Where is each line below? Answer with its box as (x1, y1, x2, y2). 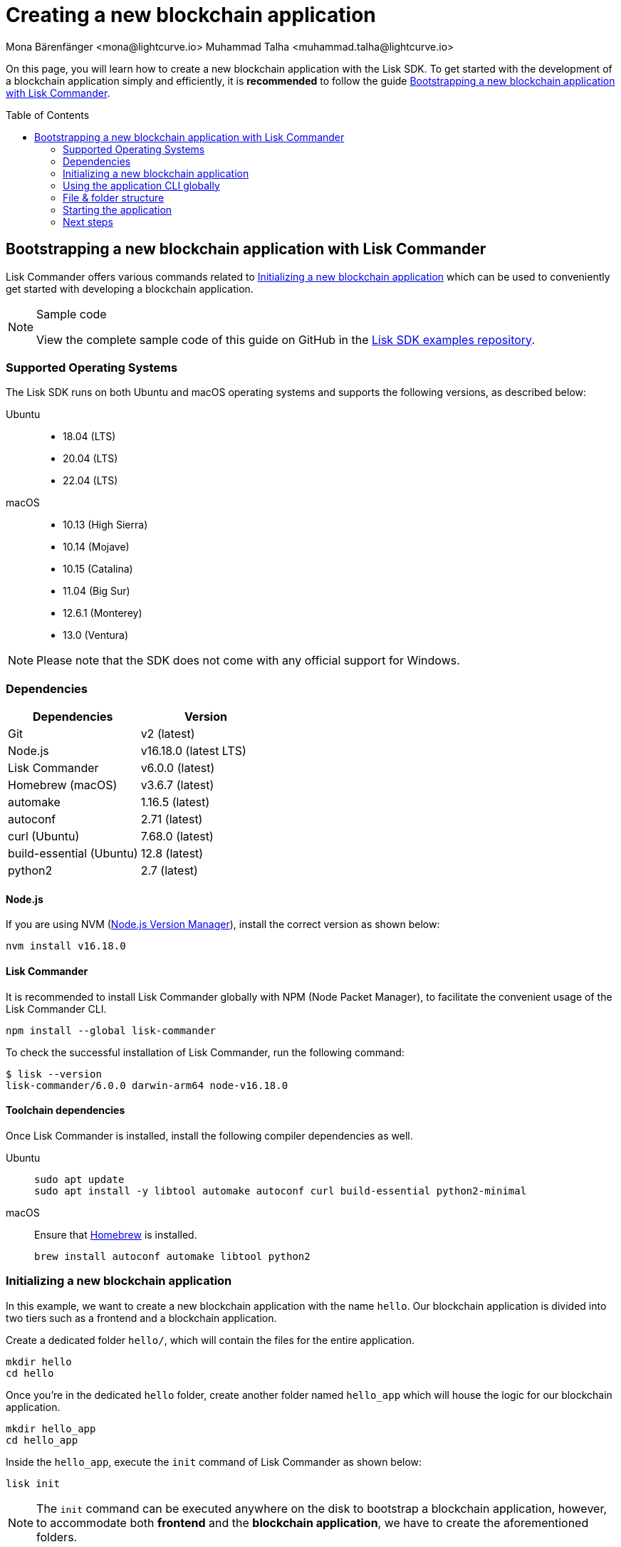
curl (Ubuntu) (8, 829, 80, 844)
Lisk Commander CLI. (6, 1002, 107, 1015)
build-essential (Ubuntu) (8, 846, 138, 861)
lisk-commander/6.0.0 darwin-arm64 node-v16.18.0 (6, 1079, 288, 1091)
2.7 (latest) (140, 863, 198, 878)
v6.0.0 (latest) (140, 761, 215, 776)
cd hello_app (6, 1434, 78, 1446)
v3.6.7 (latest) (140, 778, 214, 793)
